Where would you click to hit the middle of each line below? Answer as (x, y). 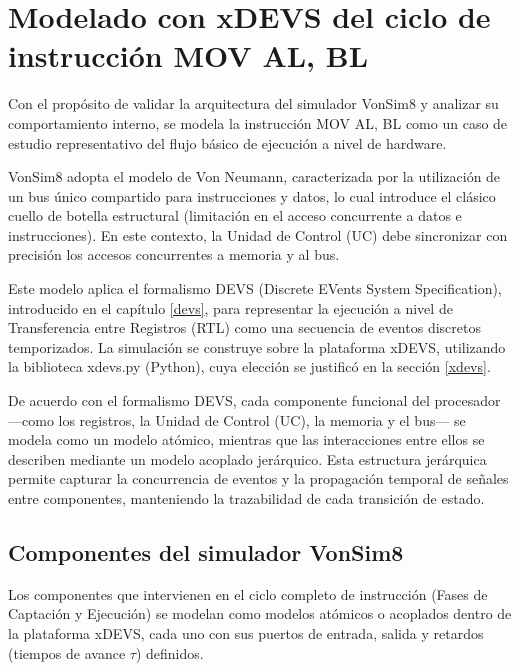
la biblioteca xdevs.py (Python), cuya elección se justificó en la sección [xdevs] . (249, 366)
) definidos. (169, 652)
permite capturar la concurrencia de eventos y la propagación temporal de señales (258, 478)
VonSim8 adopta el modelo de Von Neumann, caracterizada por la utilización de (254, 176)
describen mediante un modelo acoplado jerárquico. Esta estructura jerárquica (247, 458)
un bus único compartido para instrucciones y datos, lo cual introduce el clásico (252, 195)
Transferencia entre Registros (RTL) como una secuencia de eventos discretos (244, 327)
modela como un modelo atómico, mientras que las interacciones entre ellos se (246, 439)
